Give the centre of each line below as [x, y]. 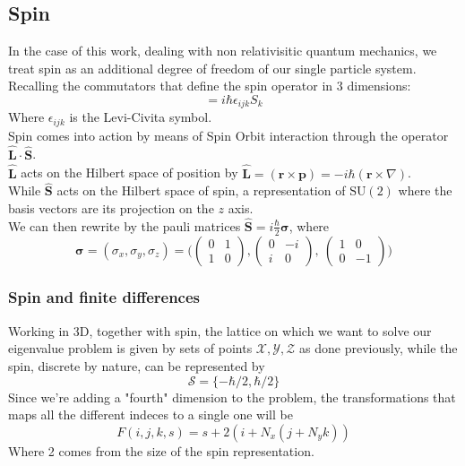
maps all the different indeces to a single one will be [151, 414]
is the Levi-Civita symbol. [141, 117]
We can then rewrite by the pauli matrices [125, 225]
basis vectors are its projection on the [111, 207]
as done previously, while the [379, 348]
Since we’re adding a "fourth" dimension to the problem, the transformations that [232, 397]
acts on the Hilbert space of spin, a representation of [201, 190]
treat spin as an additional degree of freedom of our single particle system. [212, 68]
